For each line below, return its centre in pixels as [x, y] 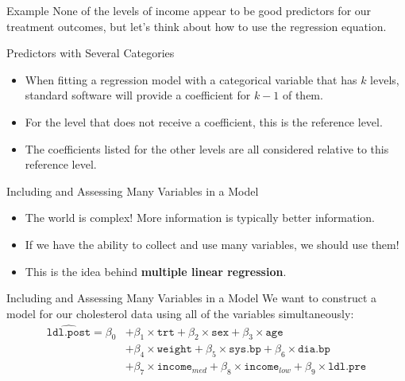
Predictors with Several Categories [91, 53]
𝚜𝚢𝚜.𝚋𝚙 [245, 350]
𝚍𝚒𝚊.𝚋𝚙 [314, 350]
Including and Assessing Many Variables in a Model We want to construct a [192, 298]
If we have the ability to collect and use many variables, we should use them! [212, 244]
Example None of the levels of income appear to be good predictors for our [189, 10]
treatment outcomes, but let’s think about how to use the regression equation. [197, 26]
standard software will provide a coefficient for [138, 95]
